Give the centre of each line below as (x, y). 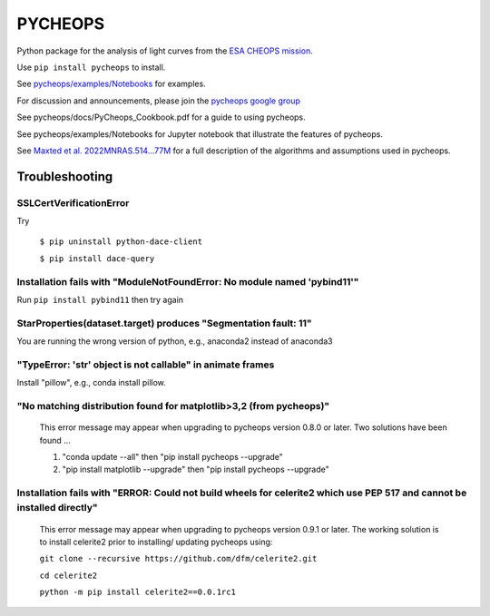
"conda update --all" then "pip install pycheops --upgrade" (172, 456)
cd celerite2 (69, 575)
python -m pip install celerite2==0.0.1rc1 (137, 592)
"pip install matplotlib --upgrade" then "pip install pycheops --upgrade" (196, 469)
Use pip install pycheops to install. (91, 67)
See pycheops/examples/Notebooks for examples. (111, 84)
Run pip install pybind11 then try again (100, 299)
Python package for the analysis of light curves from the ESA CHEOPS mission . (165, 51)
